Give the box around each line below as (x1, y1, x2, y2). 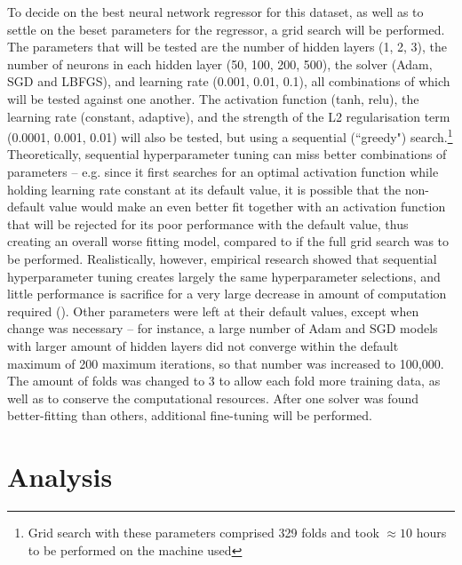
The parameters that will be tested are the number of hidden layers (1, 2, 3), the (7, 37, 448, 56)
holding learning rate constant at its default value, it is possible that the (7, 179, 402, 198)
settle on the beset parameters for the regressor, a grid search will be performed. (7, 20, 445, 38)
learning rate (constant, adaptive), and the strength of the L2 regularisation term (7, 107, 450, 125)
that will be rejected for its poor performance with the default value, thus (7, 214, 409, 233)
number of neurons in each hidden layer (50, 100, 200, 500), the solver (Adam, (7, 54, 433, 73)
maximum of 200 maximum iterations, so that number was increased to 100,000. (7, 354, 444, 372)
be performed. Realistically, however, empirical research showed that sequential (7, 249, 437, 267)
